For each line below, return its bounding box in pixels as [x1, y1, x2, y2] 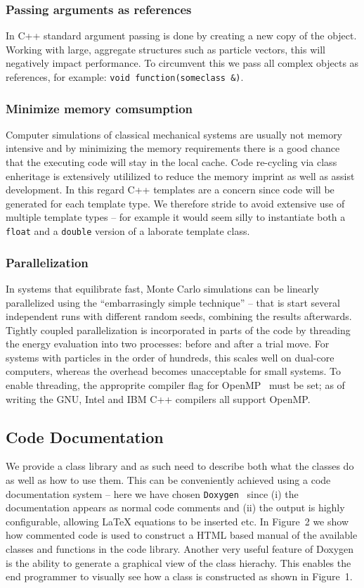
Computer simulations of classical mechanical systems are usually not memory [6, 127, 343, 141]
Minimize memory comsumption [6, 99, 193, 117]
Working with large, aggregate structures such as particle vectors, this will [6, 41, 325, 56]
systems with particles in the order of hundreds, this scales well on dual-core [6, 350, 334, 364]
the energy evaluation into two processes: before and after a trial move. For [6, 336, 330, 351]
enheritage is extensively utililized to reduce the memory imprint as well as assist [6, 168, 355, 183]
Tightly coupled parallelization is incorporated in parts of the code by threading [6, 322, 351, 337]
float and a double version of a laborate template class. [6, 224, 250, 238]
